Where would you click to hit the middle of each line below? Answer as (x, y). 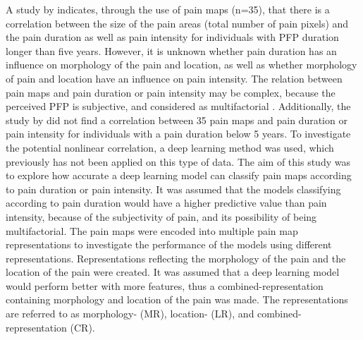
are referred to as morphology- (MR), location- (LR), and (130, 314)
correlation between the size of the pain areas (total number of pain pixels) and (177, 23)
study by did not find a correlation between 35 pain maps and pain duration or (177, 120)
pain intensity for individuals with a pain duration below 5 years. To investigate (178, 134)
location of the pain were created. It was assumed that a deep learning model (173, 272)
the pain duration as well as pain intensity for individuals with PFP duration (172, 37)
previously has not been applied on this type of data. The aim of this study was (178, 161)
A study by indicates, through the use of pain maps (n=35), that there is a (168, 9)
